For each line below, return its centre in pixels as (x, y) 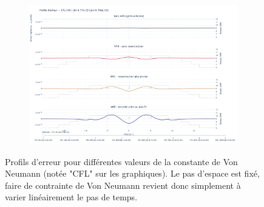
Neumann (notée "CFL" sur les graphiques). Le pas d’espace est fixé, (132, 173)
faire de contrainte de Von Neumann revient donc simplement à (123, 185)
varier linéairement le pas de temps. (71, 197)
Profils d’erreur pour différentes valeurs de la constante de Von (121, 161)
